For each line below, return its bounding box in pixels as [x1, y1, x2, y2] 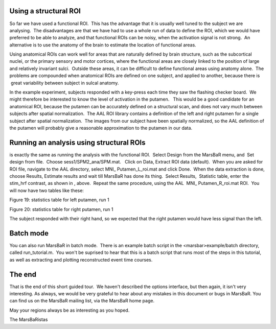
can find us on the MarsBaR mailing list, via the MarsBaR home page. [9, 298, 155, 304]
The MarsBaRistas [9, 317, 48, 323]
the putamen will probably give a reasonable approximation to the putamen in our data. [9, 125, 193, 131]
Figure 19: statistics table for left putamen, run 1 [9, 197, 109, 203]
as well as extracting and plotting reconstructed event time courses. [9, 256, 153, 263]
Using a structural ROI [9, 7, 81, 15]
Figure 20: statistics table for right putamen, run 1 [9, 206, 113, 212]
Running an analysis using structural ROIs [9, 138, 146, 147]
